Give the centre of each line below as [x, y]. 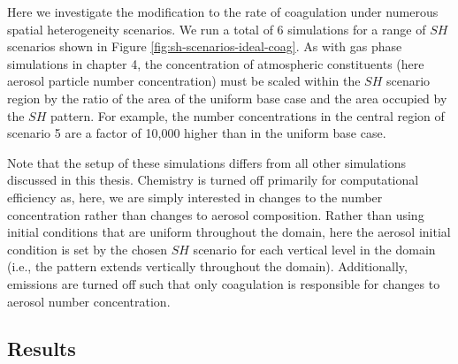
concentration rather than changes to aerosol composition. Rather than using [216, 214]
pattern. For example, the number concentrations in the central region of [248, 115]
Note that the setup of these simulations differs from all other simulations [206, 162]
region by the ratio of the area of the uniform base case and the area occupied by [227, 98]
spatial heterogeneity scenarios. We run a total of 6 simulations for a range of [217, 29]
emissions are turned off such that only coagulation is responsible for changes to [224, 283]
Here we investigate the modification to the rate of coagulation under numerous [223, 11]
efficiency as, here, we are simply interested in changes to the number [195, 197]
